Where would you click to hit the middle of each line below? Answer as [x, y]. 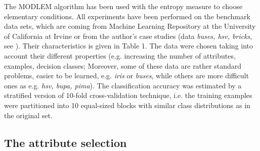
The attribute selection [66, 142]
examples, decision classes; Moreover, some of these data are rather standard [123, 65]
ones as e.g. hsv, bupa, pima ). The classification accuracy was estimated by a [123, 85]
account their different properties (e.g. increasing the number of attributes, [120, 55]
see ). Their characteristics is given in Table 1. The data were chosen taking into [129, 46]
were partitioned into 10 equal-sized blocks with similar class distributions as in [127, 105]
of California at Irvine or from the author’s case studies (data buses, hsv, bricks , [128, 36]
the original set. [28, 115]
